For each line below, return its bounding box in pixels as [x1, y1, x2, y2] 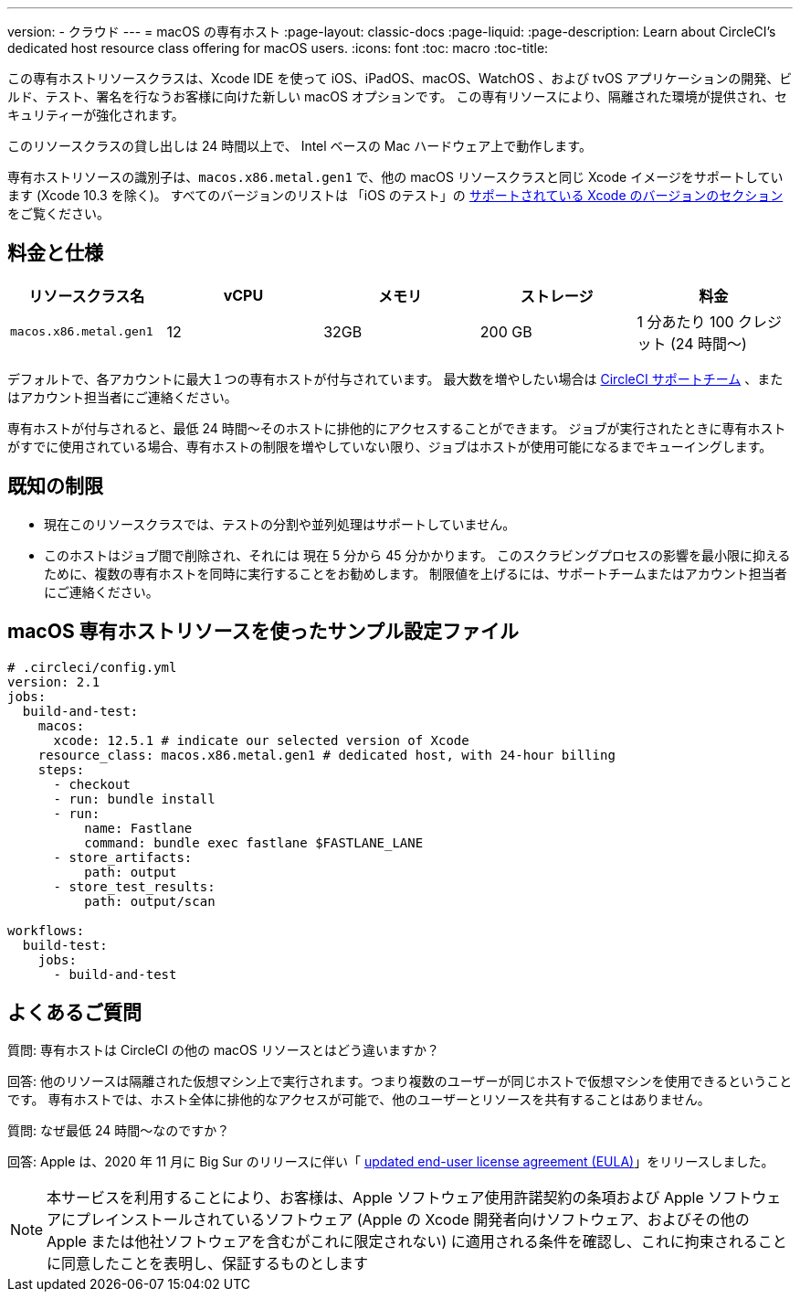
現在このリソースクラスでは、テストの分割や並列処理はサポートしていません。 [44, 516, 516, 532]
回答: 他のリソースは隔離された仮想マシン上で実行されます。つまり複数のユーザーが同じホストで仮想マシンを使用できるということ [7, 1073, 793, 1090]
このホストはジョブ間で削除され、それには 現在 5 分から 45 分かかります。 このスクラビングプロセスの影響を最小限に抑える [44, 547, 791, 563]
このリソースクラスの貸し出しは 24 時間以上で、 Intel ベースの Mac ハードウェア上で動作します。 [7, 138, 592, 154]
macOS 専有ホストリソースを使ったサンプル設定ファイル [7, 620, 519, 644]
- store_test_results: [53, 878, 216, 894]
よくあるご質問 [7, 1000, 142, 1024]
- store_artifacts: [53, 849, 193, 865]
